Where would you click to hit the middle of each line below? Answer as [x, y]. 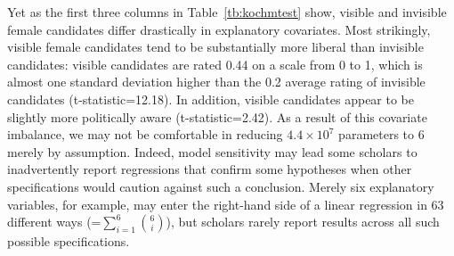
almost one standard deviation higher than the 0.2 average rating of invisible [216, 82]
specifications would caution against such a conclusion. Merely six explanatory [221, 186]
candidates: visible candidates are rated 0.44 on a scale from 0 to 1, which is [215, 64]
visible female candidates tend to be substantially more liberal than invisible [215, 47]
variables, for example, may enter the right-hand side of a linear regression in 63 [226, 204]
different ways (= [54, 222]
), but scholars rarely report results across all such [303, 222]
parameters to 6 [381, 134]
